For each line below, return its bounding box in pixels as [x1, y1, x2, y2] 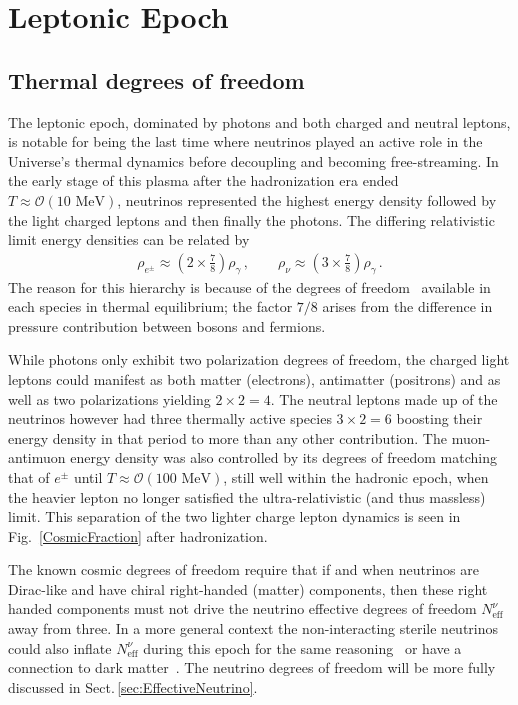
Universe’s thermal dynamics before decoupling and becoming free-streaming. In [8, 150, 499, 171]
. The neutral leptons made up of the [270, 388, 498, 409]
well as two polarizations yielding [8, 388, 211, 409]
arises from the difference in [322, 296, 493, 317]
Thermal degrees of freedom [8, 64, 305, 95]
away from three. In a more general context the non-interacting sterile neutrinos [8, 618, 499, 639]
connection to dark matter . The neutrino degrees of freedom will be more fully [8, 657, 496, 678]
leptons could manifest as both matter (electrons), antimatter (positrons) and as [8, 368, 501, 389]
